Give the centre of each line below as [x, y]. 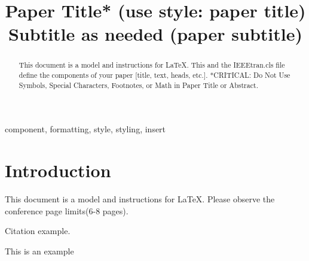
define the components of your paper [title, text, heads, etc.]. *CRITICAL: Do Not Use [154, 75]
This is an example [39, 251]
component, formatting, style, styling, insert [85, 129]
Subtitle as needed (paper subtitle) [155, 34]
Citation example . [38, 231]
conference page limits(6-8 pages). [67, 210]
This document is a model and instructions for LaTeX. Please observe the [140, 199]
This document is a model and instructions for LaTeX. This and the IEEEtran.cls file [152, 65]
